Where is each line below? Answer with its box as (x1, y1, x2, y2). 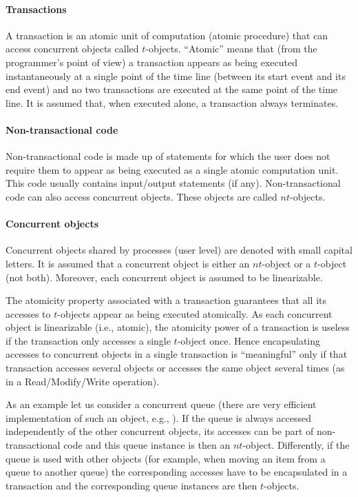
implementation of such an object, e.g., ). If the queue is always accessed (6, 410, 312, 425)
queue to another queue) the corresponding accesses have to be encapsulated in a (6, 465, 348, 479)
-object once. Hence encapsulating (177, 333, 321, 347)
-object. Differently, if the (242, 438, 350, 452)
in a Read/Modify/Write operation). (6, 374, 160, 388)
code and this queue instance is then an (63, 438, 231, 452)
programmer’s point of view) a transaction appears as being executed (6, 54, 298, 69)
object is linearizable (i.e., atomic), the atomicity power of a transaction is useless (6, 320, 350, 334)
